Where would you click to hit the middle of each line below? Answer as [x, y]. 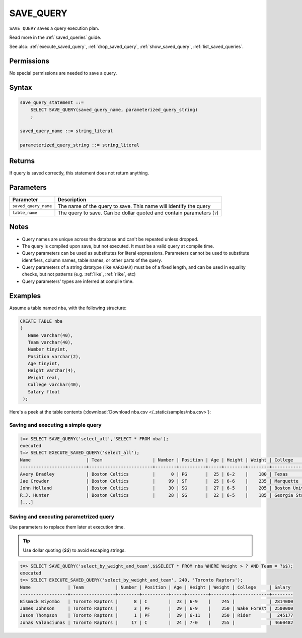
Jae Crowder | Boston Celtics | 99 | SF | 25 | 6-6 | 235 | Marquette [159, 481]
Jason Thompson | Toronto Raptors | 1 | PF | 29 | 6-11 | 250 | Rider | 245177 [157, 616]
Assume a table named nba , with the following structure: [68, 308]
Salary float [44, 392]
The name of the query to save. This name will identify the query [134, 206]
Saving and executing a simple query [55, 425]
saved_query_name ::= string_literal [66, 131]
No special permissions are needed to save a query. [63, 73]
